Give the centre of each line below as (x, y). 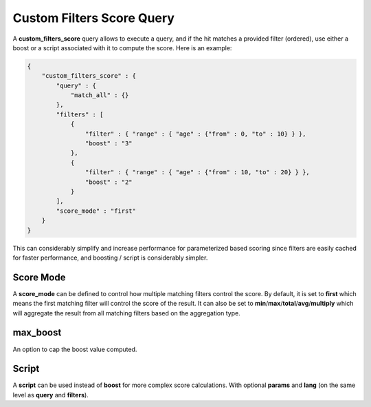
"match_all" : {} (100, 95)
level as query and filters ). (50, 395)
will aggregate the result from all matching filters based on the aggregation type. (126, 313)
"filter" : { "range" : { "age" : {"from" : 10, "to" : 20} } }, (198, 173)
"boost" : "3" (109, 144)
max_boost (37, 333)
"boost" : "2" (109, 182)
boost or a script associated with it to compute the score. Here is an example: (122, 48)
